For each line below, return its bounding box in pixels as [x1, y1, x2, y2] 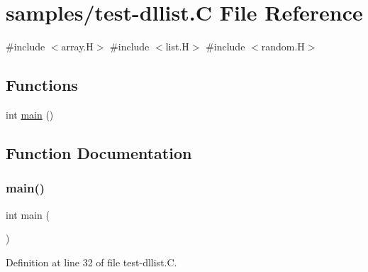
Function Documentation [6, 141, 192, 163]
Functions [6, 74, 78, 96]
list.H [165, 39, 189, 54]
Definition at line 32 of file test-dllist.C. [6, 254, 177, 269]
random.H [261, 39, 305, 54]
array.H [61, 39, 94, 54]
